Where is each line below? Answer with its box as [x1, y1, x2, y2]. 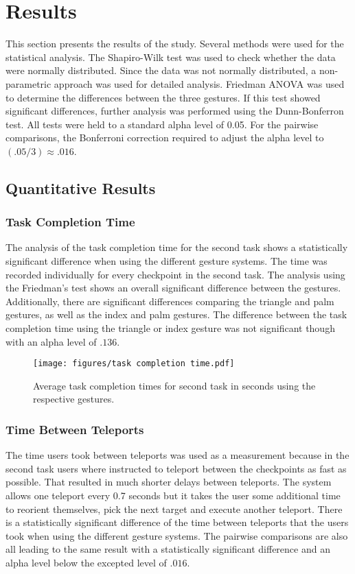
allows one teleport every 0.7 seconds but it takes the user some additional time [5, 488, 341, 503]
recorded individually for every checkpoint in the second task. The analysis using [5, 267, 345, 281]
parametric [5, 76, 51, 91]
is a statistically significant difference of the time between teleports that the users [5, 515, 349, 529]
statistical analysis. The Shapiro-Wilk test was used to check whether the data [5, 49, 336, 64]
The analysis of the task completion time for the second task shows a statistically [5, 240, 348, 254]
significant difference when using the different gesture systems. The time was [5, 254, 328, 268]
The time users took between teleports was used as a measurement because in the [5, 448, 350, 462]
